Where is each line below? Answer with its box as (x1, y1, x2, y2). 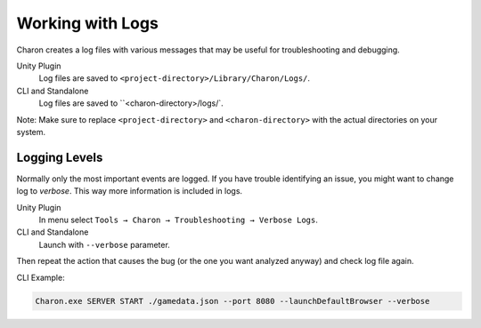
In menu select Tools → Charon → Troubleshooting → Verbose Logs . (38, 214, 318, 225)
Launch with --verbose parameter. (38, 239, 171, 250)
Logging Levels (16, 149, 103, 164)
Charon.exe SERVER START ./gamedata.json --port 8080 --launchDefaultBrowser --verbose (35, 296, 430, 306)
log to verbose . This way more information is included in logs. (16, 186, 243, 196)
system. (16, 126, 46, 137)
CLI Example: (16, 272, 66, 283)
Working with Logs (16, 13, 159, 33)
